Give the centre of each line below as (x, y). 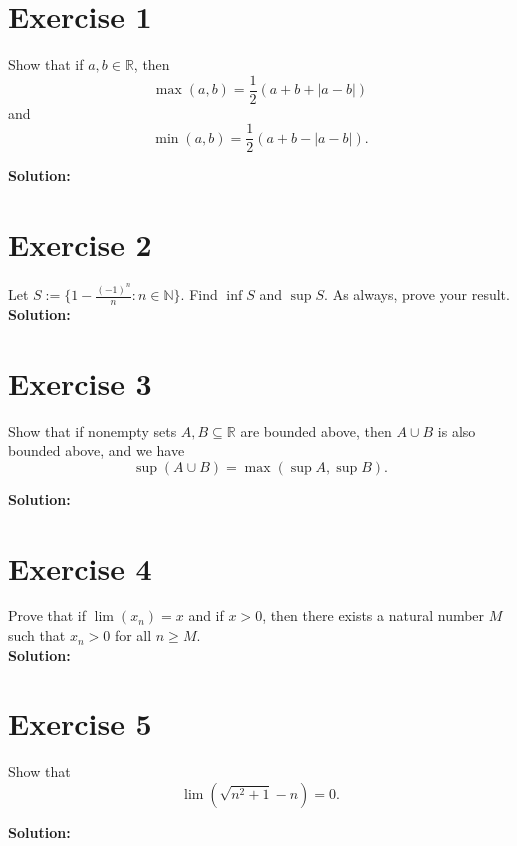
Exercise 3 (80, 382)
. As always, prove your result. (417, 294)
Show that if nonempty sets (92, 430)
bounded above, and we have (96, 450)
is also (456, 430)
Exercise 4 (80, 567)
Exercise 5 (80, 723)
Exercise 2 (80, 244)
